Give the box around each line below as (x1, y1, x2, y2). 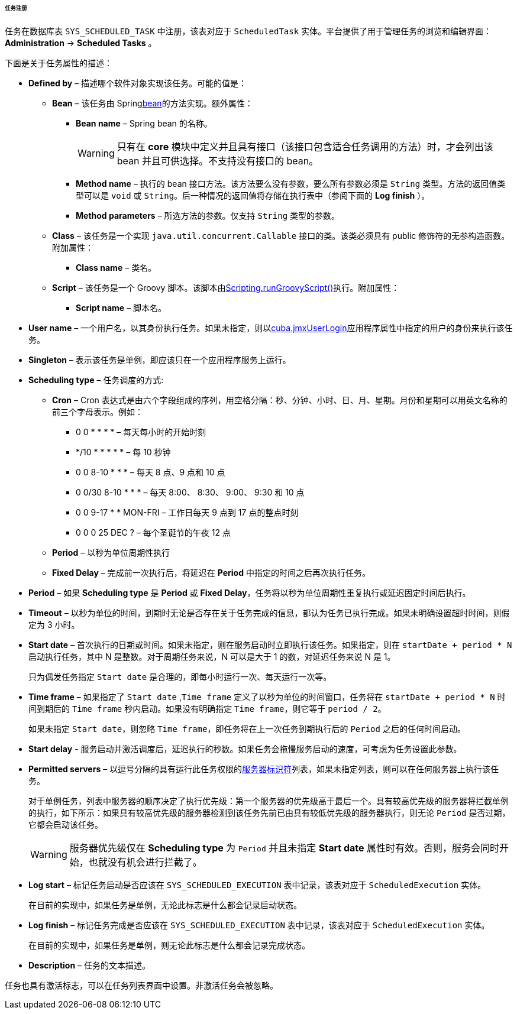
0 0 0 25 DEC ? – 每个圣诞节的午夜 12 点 (76, 527, 231, 537)
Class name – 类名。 (76, 262, 157, 273)
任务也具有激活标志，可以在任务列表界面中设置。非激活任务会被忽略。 (5, 980, 278, 990)
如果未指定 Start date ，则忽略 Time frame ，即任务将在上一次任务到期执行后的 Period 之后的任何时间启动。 (28, 723, 466, 734)
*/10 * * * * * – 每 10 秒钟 (76, 446, 171, 457)
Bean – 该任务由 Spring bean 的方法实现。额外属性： (52, 98, 253, 108)
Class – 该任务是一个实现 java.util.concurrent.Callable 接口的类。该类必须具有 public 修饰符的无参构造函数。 (52, 230, 510, 241)
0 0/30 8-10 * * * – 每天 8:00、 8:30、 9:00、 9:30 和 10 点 (76, 487, 305, 497)
